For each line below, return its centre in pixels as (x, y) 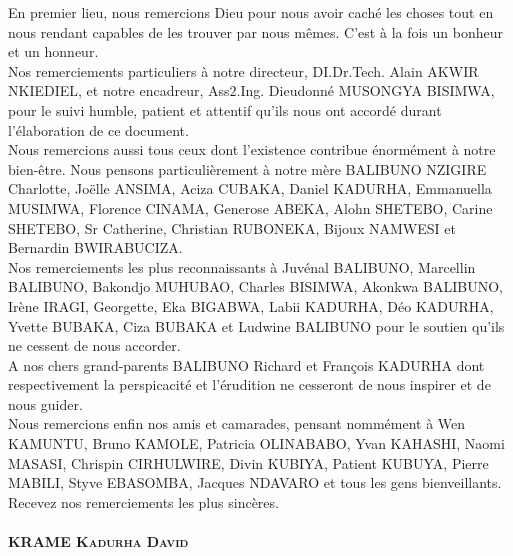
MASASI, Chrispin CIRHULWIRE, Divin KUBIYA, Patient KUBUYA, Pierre (248, 462)
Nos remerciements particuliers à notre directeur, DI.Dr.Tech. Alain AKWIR (243, 70)
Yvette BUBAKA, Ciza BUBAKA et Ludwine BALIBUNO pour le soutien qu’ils (256, 325)
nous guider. (45, 403)
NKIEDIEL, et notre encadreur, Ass (119, 90)
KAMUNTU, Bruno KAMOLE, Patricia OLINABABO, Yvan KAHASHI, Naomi (256, 443)
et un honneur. (53, 51)
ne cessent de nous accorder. (94, 345)
